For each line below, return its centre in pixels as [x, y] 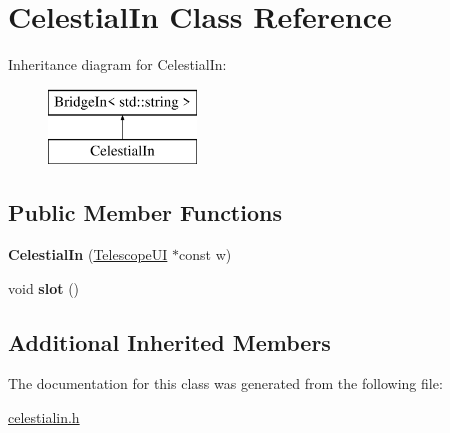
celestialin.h [44, 417]
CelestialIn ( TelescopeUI [88, 254]
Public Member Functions [145, 212]
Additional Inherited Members [169, 341]
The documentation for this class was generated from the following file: [225, 383]
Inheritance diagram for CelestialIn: [117, 64]
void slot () [44, 287]
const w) [205, 254]
